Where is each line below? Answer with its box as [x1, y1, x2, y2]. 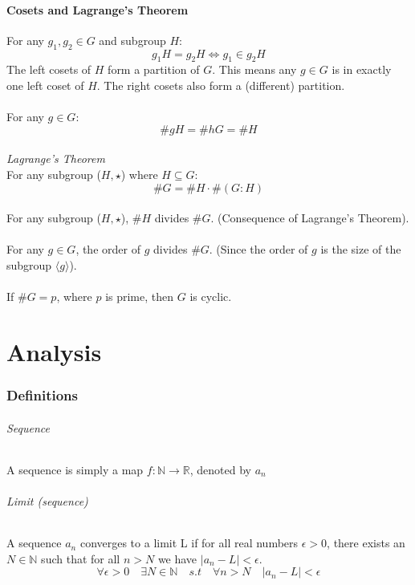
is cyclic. [189, 288, 232, 305]
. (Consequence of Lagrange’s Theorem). [210, 209, 409, 226]
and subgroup [99, 31, 166, 48]
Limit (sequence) [6, 492, 88, 509]
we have [157, 550, 197, 567]
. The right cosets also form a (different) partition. [96, 76, 345, 93]
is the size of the [320, 241, 401, 258]
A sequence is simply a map [6, 461, 144, 477]
